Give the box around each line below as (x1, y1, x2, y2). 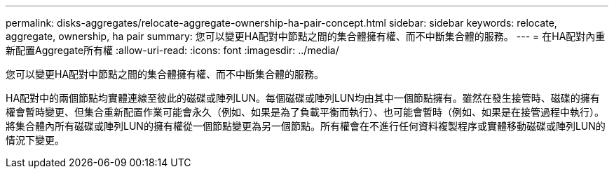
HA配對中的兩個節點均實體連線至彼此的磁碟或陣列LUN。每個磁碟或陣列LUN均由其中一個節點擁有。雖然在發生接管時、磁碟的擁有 (6, 92, 600, 104)
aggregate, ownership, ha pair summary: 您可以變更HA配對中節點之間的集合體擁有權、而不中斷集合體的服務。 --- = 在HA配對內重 (6, 30, 606, 42)
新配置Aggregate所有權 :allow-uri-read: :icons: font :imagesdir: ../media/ (6, 44, 339, 56)
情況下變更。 (6, 134, 64, 146)
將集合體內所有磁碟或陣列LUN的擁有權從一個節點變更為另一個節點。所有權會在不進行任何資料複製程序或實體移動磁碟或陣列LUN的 (6, 120, 606, 132)
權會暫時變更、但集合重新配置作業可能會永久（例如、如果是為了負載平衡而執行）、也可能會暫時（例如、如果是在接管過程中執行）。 (6, 106, 604, 118)
